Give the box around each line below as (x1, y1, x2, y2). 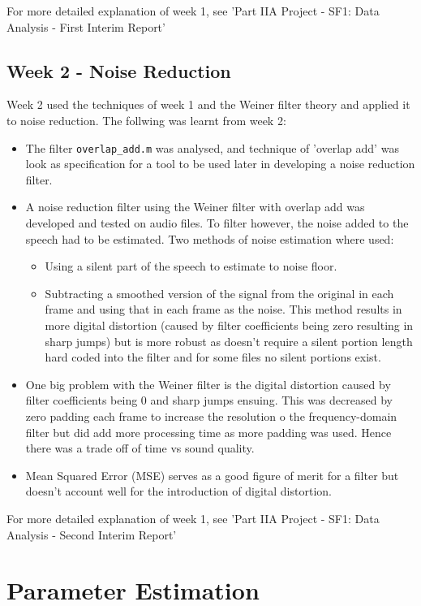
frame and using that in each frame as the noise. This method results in (45, 301, 402, 318)
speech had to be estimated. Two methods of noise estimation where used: (25, 230, 394, 247)
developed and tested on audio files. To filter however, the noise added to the (25, 214, 409, 232)
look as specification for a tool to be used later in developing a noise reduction (25, 155, 415, 172)
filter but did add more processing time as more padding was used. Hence (25, 423, 392, 440)
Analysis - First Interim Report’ (6, 18, 165, 35)
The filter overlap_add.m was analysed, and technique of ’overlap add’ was (25, 139, 399, 156)
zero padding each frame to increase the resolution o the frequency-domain (25, 407, 397, 424)
